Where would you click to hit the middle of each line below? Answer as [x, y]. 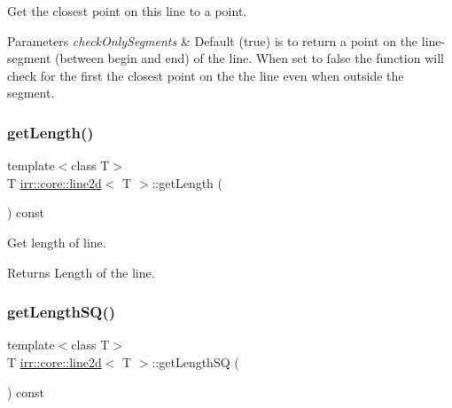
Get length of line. [57, 242]
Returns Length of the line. [81, 272]
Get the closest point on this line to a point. [127, 11]
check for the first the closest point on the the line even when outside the [206, 75]
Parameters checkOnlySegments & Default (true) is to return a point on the [213, 40]
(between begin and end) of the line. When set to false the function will [249, 58]
